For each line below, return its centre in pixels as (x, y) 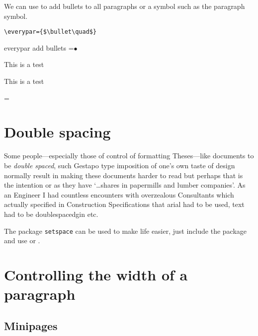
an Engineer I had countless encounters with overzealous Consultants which (119, 194)
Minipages (31, 325)
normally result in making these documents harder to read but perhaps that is (124, 175)
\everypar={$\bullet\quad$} (50, 32)
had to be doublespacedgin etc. (51, 214)
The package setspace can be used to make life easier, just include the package (126, 231)
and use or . (22, 240)
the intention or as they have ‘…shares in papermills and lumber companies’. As (125, 185)
